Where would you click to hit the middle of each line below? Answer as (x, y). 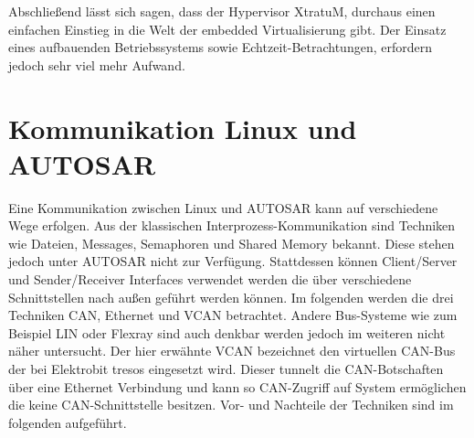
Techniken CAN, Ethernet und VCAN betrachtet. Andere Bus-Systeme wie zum (233, 315)
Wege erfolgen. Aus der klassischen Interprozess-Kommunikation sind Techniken (232, 225)
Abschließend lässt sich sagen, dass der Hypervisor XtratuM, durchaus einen (222, 11)
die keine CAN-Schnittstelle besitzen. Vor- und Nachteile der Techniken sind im (231, 405)
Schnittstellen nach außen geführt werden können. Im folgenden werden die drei (231, 297)
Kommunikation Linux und (183, 128)
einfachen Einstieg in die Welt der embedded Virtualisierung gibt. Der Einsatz (227, 29)
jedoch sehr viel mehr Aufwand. (97, 64)
